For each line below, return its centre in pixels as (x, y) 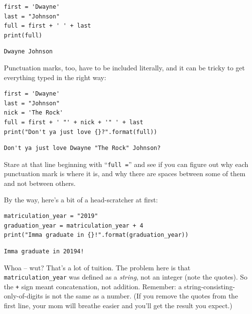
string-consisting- (209, 286)
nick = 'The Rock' (34, 113)
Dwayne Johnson (28, 52)
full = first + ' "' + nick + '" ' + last (74, 122)
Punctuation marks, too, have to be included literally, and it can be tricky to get (125, 67)
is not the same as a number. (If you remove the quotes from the (142, 296)
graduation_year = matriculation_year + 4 (74, 225)
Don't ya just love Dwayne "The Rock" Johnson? (82, 148)
